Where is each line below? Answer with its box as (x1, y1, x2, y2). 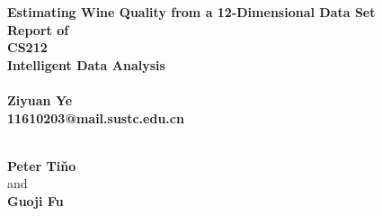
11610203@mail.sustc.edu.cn (7, 108, 184, 127)
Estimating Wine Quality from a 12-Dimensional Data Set (7, 3, 376, 21)
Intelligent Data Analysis (7, 55, 165, 74)
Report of (7, 20, 69, 39)
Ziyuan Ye (7, 90, 73, 109)
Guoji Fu (7, 191, 64, 210)
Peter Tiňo (7, 156, 76, 175)
